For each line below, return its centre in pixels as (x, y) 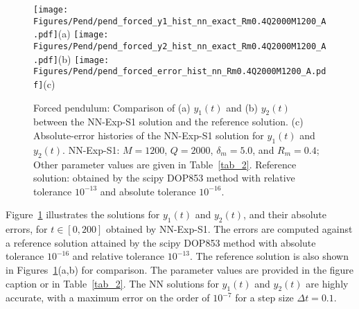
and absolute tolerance (148, 191)
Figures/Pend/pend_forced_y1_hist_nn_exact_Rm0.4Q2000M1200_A (180, 21)
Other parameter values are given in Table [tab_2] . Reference (165, 164)
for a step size (264, 298)
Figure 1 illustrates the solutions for (83, 214)
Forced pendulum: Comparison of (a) (112, 107)
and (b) (242, 107)
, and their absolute (285, 214)
